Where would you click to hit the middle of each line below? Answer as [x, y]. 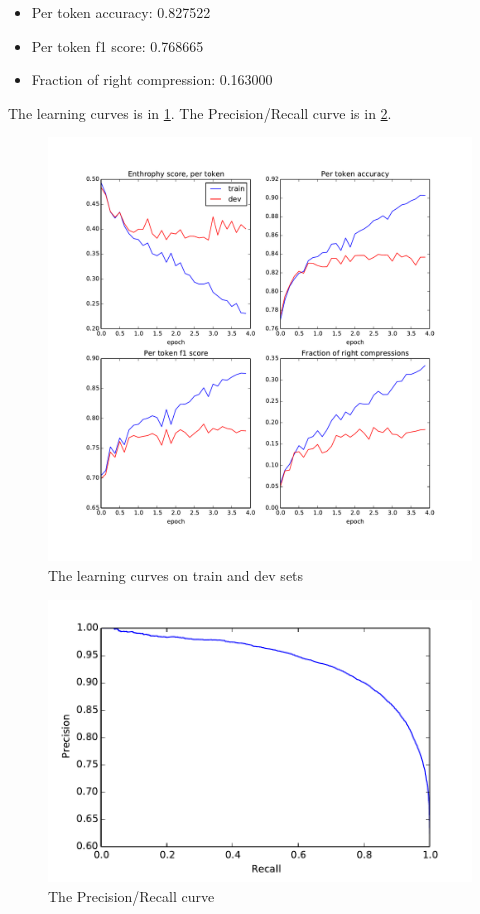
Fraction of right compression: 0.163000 [152, 79]
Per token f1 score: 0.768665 [117, 45]
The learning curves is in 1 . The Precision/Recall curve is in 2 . [200, 112]
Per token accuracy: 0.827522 [121, 12]
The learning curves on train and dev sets [176, 574]
